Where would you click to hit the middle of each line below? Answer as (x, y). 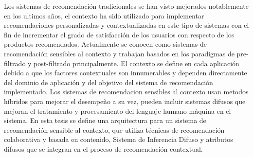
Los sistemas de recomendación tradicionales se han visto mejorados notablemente (126, 6)
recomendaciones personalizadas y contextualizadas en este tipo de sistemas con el (126, 25)
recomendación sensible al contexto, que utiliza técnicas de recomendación (114, 130)
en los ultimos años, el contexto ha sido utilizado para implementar (104, 15)
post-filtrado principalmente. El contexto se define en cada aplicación (136, 63)
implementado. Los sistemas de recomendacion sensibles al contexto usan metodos (126, 92)
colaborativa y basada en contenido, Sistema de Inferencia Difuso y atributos (118, 139)
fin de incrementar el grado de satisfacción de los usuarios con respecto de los (119, 34)
